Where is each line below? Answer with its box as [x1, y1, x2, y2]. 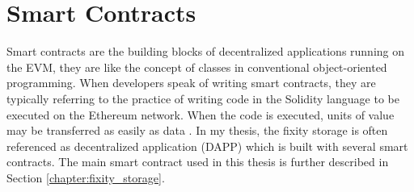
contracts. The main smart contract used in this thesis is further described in [6, 153, 389, 170]
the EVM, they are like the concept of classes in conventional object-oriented [6, 58, 387, 75]
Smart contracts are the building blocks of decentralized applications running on [6, 43, 405, 60]
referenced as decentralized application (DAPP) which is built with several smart [6, 137, 408, 154]
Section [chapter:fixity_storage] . [6, 169, 165, 186]
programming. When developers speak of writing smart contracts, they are [6, 74, 376, 91]
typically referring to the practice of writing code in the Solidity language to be [6, 90, 399, 106]
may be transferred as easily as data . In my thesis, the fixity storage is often [6, 122, 388, 139]
